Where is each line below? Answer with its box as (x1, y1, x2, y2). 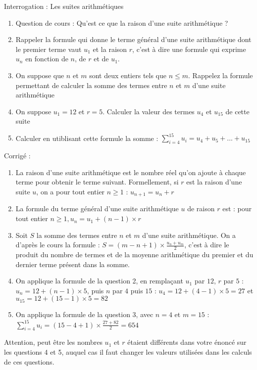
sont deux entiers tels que (89, 70, 167, 80)
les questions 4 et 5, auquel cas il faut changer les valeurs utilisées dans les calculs (4, 346, 252, 357)
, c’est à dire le (184, 239, 229, 250)
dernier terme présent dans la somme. (15, 259, 130, 269)
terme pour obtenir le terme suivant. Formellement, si (15, 177, 179, 187)
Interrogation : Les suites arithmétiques (4, 1, 124, 11)
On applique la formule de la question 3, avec (15, 309, 154, 320)
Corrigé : (4, 150, 31, 161)
